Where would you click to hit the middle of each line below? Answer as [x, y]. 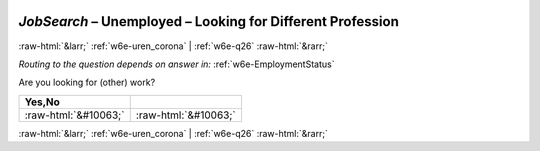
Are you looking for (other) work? [87, 82]
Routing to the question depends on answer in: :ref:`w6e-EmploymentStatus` [176, 64]
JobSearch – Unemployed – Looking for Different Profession [208, 21]
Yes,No [42, 102]
